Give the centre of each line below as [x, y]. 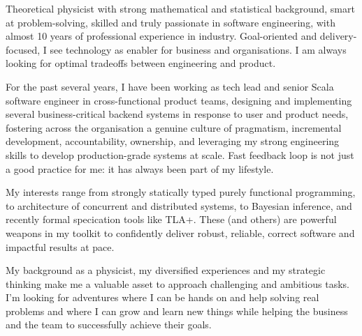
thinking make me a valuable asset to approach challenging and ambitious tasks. [178, 283]
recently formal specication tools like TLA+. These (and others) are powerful [171, 219]
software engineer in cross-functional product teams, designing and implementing [179, 100]
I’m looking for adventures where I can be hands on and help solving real [162, 297]
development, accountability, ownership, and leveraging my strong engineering [173, 141]
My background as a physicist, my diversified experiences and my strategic [166, 270]
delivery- [338, 36]
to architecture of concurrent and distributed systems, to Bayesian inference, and [179, 205]
